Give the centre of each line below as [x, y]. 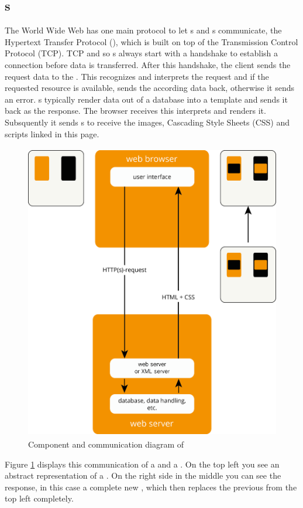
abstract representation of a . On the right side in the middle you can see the [143, 475]
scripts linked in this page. [52, 133]
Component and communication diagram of [106, 444]
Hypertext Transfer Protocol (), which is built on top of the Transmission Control [151, 41]
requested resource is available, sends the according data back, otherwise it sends [150, 88]
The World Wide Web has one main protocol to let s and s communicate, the [143, 30]
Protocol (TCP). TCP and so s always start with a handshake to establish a [142, 53]
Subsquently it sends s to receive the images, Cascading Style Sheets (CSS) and [147, 122]
